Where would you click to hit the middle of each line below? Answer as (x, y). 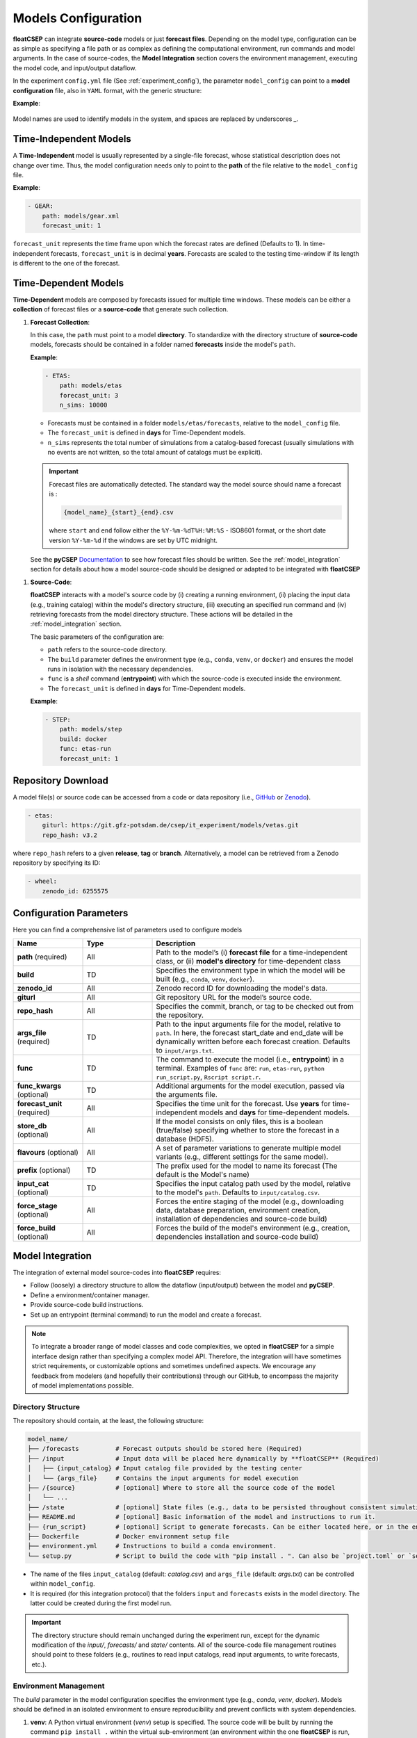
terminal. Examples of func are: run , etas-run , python (240, 1068)
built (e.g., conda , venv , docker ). (205, 979)
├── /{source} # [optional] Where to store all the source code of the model (181, 1488)
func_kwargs (39, 1086)
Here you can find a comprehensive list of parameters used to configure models (128, 930)
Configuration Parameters (71, 913)
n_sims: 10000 (83, 405)
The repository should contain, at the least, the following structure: (108, 1421)
